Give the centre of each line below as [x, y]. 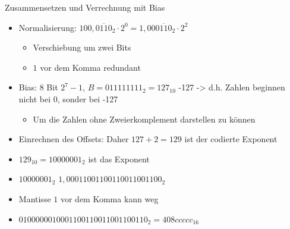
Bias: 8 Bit [38, 87]
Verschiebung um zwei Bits [82, 47]
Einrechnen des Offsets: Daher [74, 139]
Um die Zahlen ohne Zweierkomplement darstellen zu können [144, 119]
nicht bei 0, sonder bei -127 [68, 98]
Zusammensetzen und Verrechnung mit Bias [85, 7]
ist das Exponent [119, 159]
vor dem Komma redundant [90, 67]
